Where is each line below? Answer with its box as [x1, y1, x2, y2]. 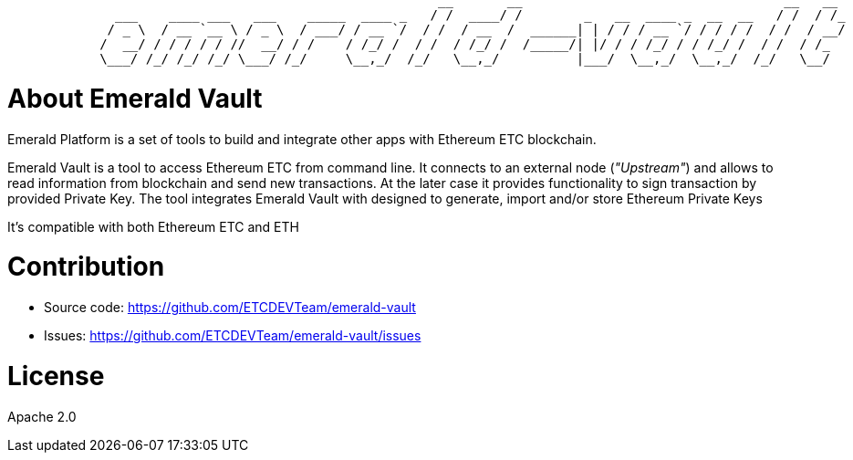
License [7, 360, 105, 392]
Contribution [7, 251, 165, 283]
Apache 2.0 [7, 408, 77, 424]
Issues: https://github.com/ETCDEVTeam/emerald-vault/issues [44, 328, 421, 343]
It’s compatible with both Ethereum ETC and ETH [7, 218, 299, 235]
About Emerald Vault [7, 82, 263, 114]
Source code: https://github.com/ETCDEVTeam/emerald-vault [44, 299, 416, 315]
